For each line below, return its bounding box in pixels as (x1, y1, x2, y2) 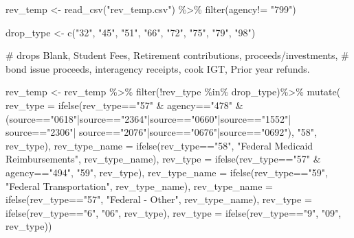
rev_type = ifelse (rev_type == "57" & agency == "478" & (5, 97, 243, 112)
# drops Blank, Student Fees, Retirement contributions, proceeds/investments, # (5, 48, 349, 62)
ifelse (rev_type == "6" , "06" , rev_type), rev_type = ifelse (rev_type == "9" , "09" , (5, 205, 342, 219)
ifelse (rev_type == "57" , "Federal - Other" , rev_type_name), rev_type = (5, 192, 312, 206)
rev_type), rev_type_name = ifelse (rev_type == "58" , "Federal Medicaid (5, 138, 313, 152)
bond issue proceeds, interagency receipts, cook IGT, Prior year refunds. (5, 61, 310, 75)
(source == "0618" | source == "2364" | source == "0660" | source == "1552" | (5, 111, 291, 126)
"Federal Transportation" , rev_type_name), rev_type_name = (5, 178, 274, 193)
